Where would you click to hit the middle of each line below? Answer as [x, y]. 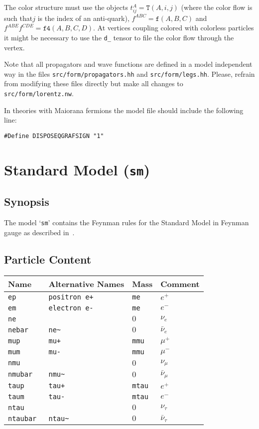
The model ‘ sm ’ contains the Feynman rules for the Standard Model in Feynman [127, 222]
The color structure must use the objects [66, 7]
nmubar [20, 374]
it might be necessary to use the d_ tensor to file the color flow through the [119, 37]
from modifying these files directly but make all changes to [94, 83]
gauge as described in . [39, 232]
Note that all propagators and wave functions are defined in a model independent [128, 64]
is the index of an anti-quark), [83, 18]
